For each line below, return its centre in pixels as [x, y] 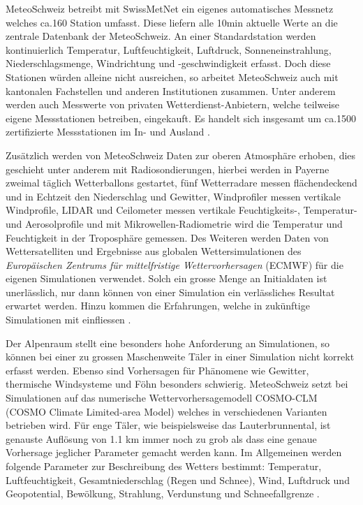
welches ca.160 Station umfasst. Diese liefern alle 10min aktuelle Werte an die [172, 22]
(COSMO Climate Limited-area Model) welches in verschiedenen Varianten [166, 411]
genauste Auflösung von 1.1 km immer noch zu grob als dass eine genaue [161, 438]
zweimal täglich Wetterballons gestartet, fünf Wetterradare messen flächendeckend [181, 183]
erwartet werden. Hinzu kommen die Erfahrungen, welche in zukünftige [158, 306]
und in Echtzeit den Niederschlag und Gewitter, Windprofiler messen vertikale [173, 196]
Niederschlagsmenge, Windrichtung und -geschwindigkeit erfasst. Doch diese [168, 63]
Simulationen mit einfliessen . [68, 320]
